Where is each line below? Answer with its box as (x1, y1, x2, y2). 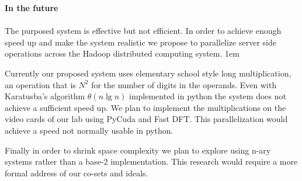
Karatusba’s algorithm (5, 90, 85, 102)
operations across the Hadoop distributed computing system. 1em (5, 47, 239, 60)
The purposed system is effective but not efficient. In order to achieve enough (5, 25, 282, 37)
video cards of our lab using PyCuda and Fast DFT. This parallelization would (5, 113, 288, 125)
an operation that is (5, 78, 76, 90)
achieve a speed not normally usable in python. (5, 124, 173, 136)
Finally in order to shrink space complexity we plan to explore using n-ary (5, 144, 271, 156)
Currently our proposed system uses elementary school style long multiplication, (5, 67, 291, 79)
